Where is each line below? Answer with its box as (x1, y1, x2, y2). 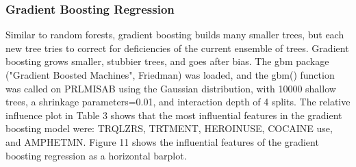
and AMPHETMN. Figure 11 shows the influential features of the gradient (5, 134, 319, 149)
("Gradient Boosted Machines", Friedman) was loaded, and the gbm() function (5, 68, 335, 81)
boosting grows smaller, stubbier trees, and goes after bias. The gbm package (5, 54, 329, 68)
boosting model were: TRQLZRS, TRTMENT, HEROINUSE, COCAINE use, (5, 121, 333, 136)
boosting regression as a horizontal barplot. (5, 148, 187, 162)
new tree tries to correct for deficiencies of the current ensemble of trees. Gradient (5, 40, 349, 55)
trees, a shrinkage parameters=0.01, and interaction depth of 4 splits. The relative (5, 94, 351, 109)
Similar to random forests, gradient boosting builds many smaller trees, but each (5, 27, 344, 42)
